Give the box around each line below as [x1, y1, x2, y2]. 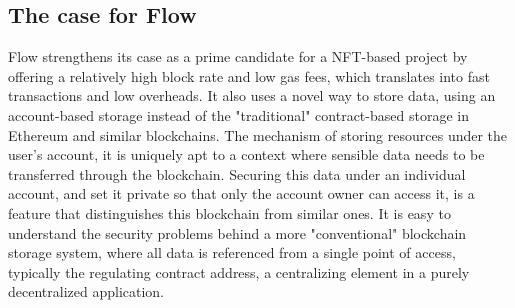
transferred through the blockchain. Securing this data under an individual [8, 163, 466, 184]
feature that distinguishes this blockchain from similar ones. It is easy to [8, 202, 451, 223]
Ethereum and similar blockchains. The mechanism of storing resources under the [8, 124, 508, 145]
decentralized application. [8, 281, 165, 302]
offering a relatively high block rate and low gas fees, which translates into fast [8, 65, 490, 86]
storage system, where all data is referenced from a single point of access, [8, 242, 456, 263]
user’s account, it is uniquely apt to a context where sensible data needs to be [8, 144, 485, 165]
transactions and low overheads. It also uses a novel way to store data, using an [8, 85, 496, 106]
